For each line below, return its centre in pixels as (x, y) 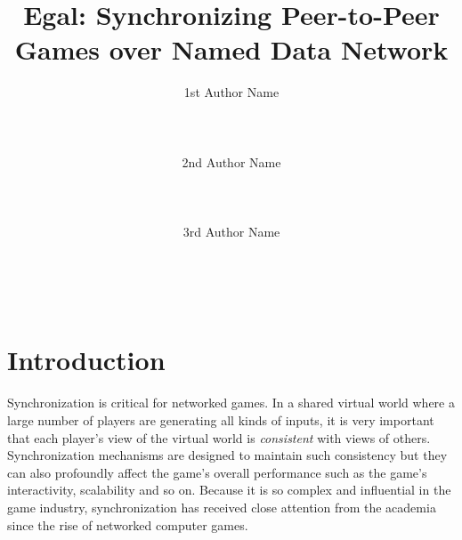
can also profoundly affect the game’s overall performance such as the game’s (217, 472)
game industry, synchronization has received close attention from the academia (222, 507)
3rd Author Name (231, 232)
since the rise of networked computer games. (128, 524)
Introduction (86, 360)
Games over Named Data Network (231, 49)
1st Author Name (231, 92)
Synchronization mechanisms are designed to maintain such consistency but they (227, 455)
